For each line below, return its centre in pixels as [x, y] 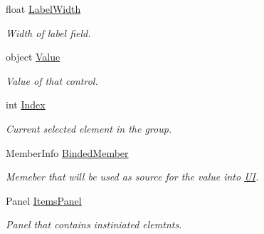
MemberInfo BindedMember [67, 152]
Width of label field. [48, 32]
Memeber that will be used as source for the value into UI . [132, 177]
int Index [26, 105]
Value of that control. [52, 80]
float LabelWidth [43, 9]
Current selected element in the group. [89, 128]
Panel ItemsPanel [44, 200]
